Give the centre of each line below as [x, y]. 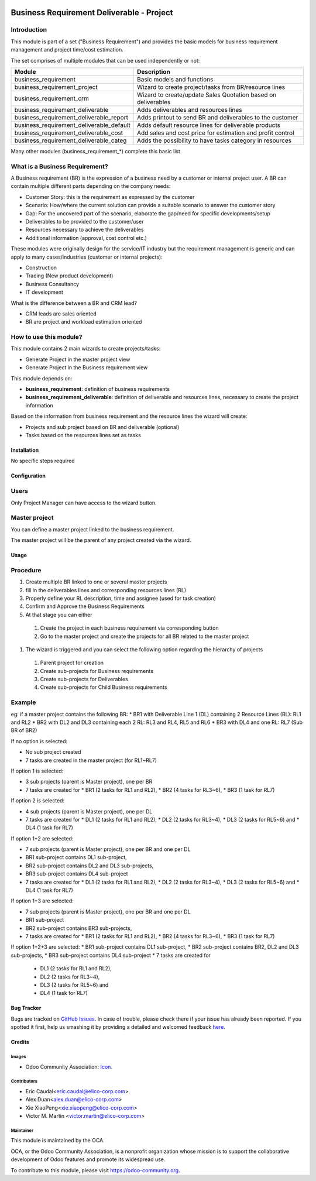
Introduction [29, 30]
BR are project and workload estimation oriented [84, 322]
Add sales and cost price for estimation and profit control [216, 133]
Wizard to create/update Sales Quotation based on [207, 95]
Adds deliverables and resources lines [189, 109]
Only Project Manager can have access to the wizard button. [84, 503]
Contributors [24, 1082]
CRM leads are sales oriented [61, 314]
